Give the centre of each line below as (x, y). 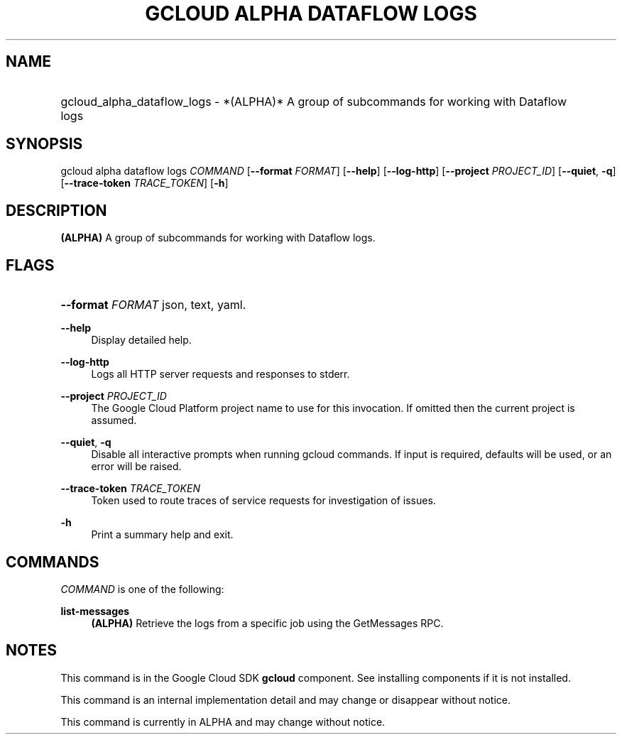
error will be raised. (136, 467)
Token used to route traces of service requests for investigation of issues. (263, 501)
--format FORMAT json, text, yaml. (153, 305)
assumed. (114, 420)
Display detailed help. (141, 340)
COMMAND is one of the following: (142, 589)
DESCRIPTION (56, 210)
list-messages (95, 611)
